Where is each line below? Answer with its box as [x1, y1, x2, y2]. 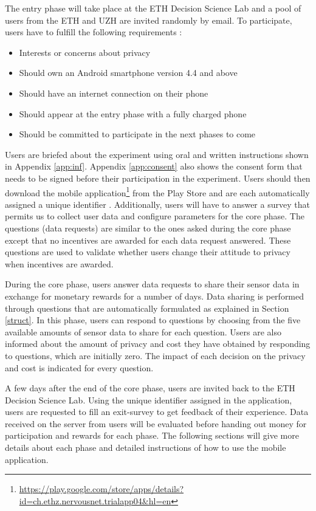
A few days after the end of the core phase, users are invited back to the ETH [5, 382, 295, 394]
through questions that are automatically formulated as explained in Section [5, 301, 289, 314]
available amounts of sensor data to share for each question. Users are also [5, 325, 281, 338]
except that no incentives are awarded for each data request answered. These [5, 233, 291, 246]
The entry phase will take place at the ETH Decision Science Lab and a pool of [5, 2, 301, 14]
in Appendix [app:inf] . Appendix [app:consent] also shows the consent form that [5, 160, 303, 173]
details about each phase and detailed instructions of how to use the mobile [5, 441, 286, 454]
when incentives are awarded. [5, 257, 114, 270]
